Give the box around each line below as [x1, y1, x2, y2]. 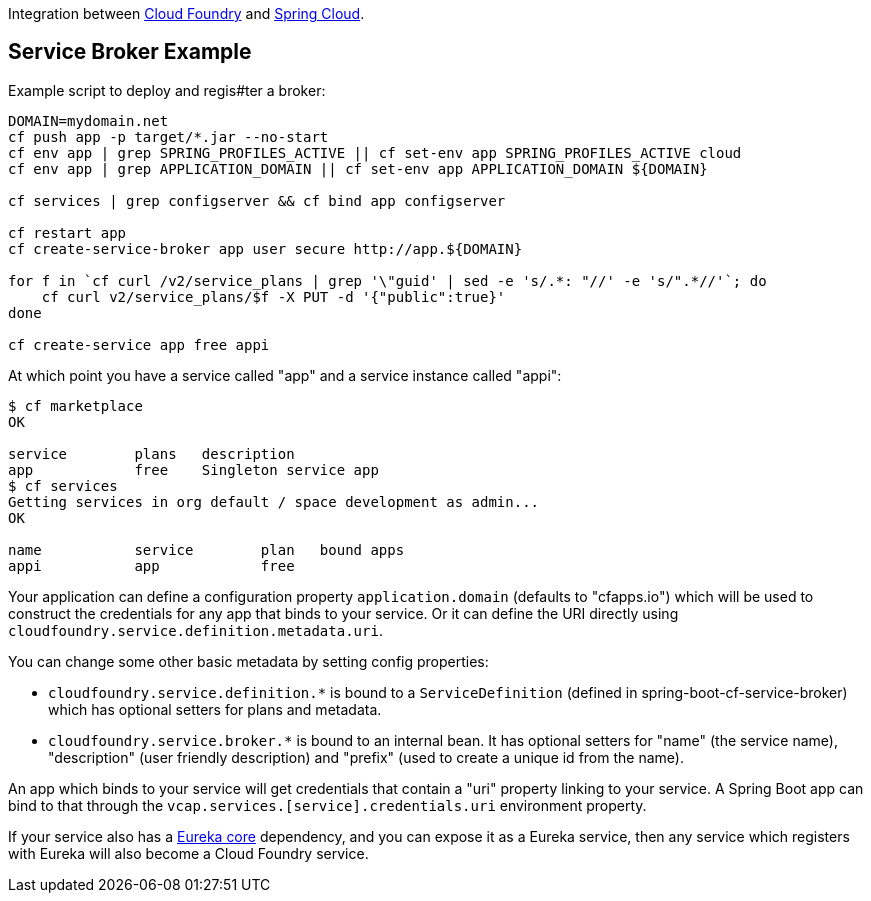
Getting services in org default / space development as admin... [8, 493, 540, 510]
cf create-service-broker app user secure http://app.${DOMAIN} [8, 240, 523, 257]
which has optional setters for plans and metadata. [48, 700, 382, 718]
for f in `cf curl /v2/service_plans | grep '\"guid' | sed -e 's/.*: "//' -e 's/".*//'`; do [8, 272, 767, 289]
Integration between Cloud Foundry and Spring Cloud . [8, 5, 365, 22]
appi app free [8, 557, 295, 574]
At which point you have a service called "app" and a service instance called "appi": [8, 366, 562, 384]
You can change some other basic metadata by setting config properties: [8, 652, 489, 670]
